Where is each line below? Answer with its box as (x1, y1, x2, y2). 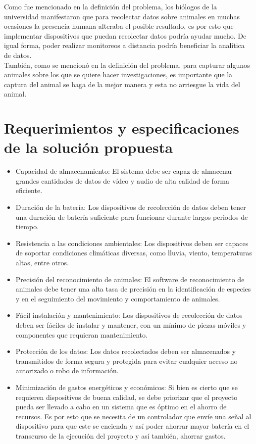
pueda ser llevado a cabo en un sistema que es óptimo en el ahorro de (15, 401, 227, 412)
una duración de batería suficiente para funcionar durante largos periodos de (15, 211, 248, 222)
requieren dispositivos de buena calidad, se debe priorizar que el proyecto (15, 392, 238, 402)
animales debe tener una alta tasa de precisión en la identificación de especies (15, 284, 251, 294)
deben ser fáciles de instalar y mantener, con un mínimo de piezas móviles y (15, 319, 246, 330)
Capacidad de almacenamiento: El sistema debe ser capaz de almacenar (15, 166, 233, 176)
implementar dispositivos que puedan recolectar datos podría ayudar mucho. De (4, 30, 247, 41)
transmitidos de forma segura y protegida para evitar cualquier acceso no (15, 355, 238, 366)
